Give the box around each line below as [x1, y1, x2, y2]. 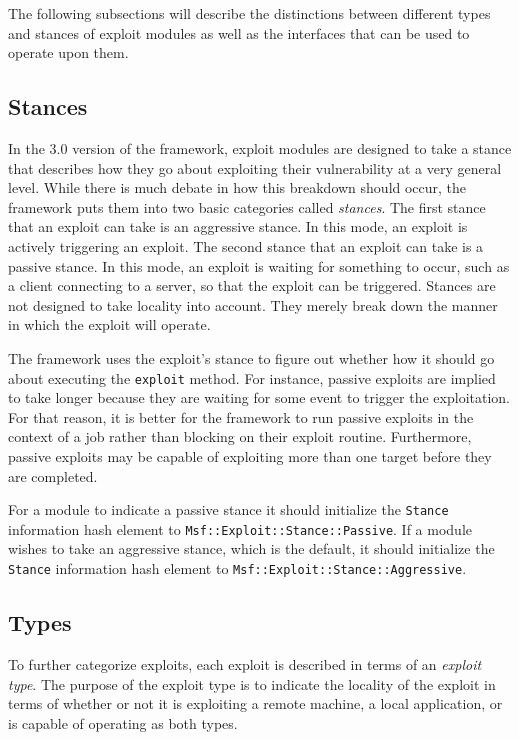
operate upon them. [8, 42, 129, 63]
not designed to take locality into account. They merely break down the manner [8, 294, 498, 315]
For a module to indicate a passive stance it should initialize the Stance [8, 499, 449, 520]
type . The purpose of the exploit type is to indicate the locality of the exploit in [8, 673, 496, 694]
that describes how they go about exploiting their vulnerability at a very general [8, 157, 502, 178]
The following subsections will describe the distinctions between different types [8, 3, 491, 23]
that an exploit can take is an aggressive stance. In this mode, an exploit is [8, 216, 468, 237]
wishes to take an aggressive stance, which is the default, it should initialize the [8, 538, 495, 559]
